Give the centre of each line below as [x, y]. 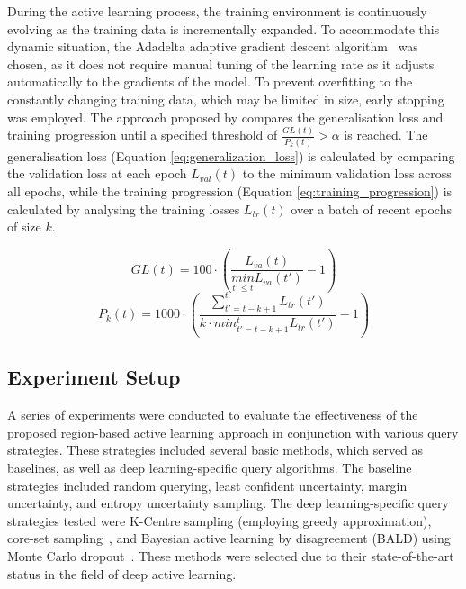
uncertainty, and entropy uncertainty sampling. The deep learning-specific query [228, 503]
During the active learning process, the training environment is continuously [217, 11]
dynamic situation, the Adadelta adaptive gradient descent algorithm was [213, 46]
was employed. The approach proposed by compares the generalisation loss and [225, 117]
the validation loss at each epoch [97, 173]
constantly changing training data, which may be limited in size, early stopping [226, 99]
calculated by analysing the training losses [124, 208]
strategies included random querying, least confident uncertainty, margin [207, 485]
